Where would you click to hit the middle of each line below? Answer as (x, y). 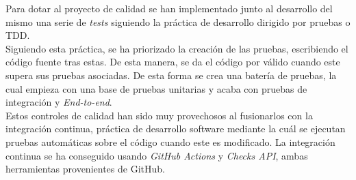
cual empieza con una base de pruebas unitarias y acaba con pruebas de (156, 88)
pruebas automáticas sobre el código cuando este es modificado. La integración (170, 141)
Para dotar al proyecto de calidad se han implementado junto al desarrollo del (169, 8)
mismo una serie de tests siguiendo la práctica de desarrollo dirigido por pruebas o (178, 21)
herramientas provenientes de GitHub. (85, 169)
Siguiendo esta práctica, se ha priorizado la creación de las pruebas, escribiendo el (177, 48)
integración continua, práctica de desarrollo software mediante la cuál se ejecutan (176, 129)
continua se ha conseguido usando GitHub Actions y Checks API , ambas (157, 155)
